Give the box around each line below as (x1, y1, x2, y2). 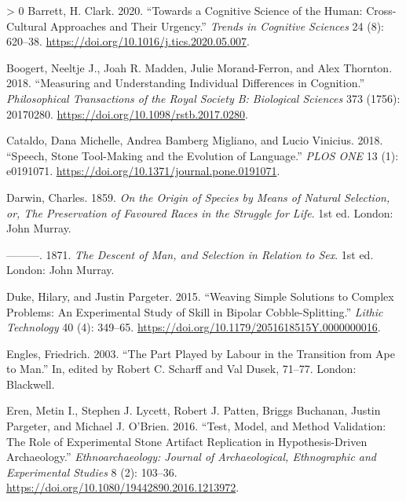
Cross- (366, 2, 397, 18)
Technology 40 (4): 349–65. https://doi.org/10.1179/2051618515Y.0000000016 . (6, 319, 381, 335)
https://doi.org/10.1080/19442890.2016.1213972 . (6, 479, 240, 496)
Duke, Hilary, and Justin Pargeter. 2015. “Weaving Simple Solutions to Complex (6, 287, 394, 304)
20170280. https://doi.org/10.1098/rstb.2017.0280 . (6, 105, 248, 122)
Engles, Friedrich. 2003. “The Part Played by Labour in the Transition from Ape (6, 345, 395, 361)
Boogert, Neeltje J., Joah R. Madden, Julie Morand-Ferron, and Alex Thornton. (6, 59, 393, 75)
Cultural (6, 17, 47, 34)
